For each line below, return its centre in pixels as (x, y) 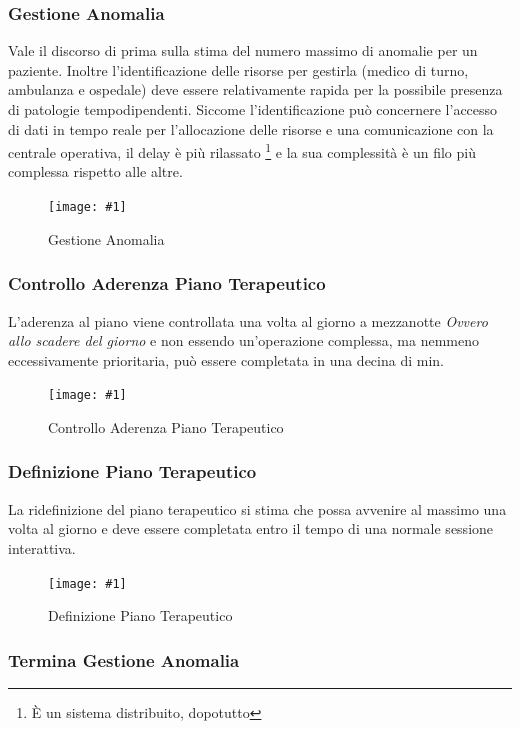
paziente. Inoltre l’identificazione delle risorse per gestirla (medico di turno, (238, 69)
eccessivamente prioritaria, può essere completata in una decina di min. (226, 359)
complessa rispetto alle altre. (95, 171)
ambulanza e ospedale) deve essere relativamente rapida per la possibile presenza (255, 89)
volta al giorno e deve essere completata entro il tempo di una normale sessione (251, 528)
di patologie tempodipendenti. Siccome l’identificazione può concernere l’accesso (253, 109)
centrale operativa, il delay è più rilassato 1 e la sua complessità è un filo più (242, 150)
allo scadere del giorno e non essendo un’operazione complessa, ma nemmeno (244, 340)
